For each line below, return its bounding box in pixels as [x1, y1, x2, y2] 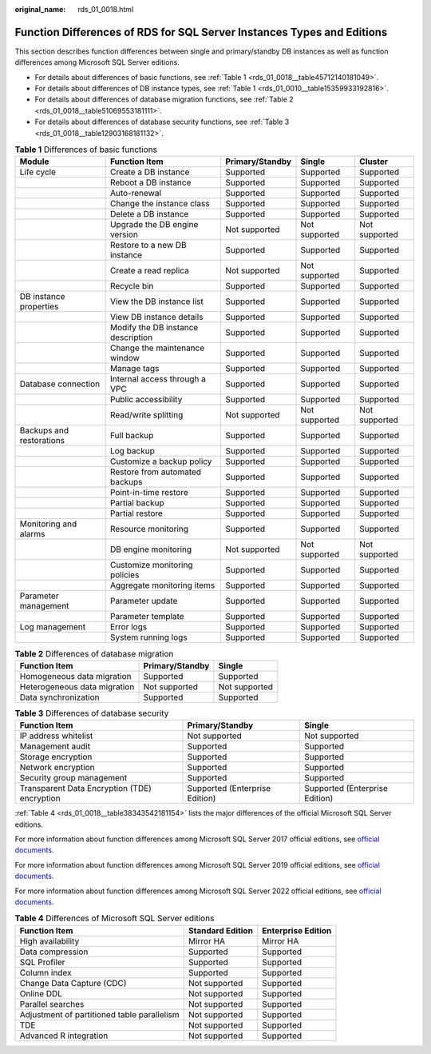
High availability [19, 936, 80, 947]
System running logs [109, 632, 188, 643]
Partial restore [109, 508, 164, 519]
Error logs [109, 621, 148, 633]
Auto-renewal [109, 188, 161, 199]
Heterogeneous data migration [19, 681, 135, 692]
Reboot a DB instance [109, 177, 192, 188]
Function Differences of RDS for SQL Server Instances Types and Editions [14, 25, 388, 39]
